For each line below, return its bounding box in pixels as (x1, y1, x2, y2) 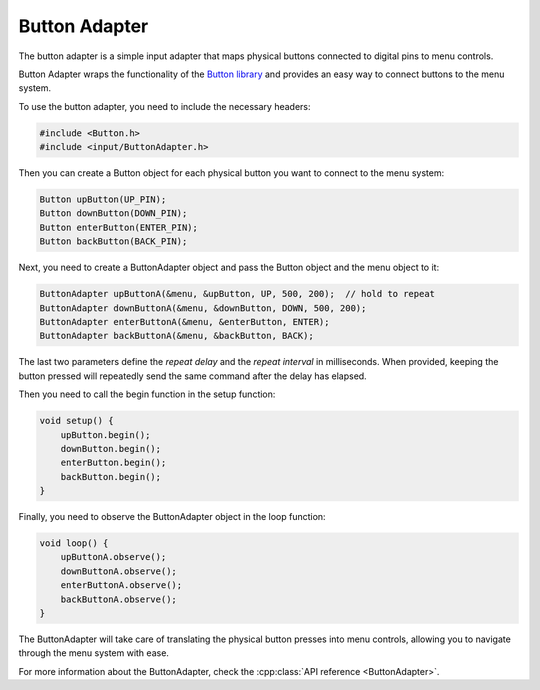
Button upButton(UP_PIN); (39, 194, 167, 205)
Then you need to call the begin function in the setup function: (18, 388, 276, 400)
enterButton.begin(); (60, 457, 167, 469)
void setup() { (39, 415, 114, 427)
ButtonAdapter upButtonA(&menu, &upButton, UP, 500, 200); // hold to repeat (39, 288, 435, 300)
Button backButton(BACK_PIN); (39, 236, 188, 247)
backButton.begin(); (60, 471, 162, 482)
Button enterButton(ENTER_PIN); (39, 221, 199, 233)
